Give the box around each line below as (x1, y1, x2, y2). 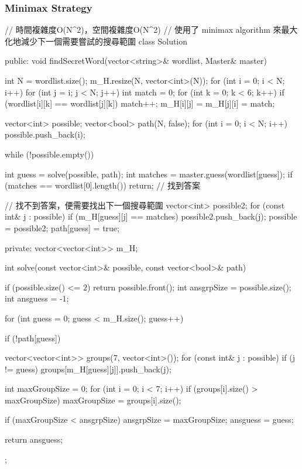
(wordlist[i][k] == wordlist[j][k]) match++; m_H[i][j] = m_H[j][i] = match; (5, 97, 275, 109)
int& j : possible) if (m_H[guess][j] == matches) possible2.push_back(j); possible (5, 210, 297, 222)
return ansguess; (5, 433, 63, 446)
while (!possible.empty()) (5, 148, 94, 160)
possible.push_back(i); (5, 128, 85, 141)
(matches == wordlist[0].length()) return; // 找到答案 (5, 179, 200, 191)
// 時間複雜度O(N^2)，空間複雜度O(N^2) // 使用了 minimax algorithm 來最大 (5, 23, 298, 36)
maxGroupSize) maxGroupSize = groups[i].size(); (5, 393, 181, 406)
